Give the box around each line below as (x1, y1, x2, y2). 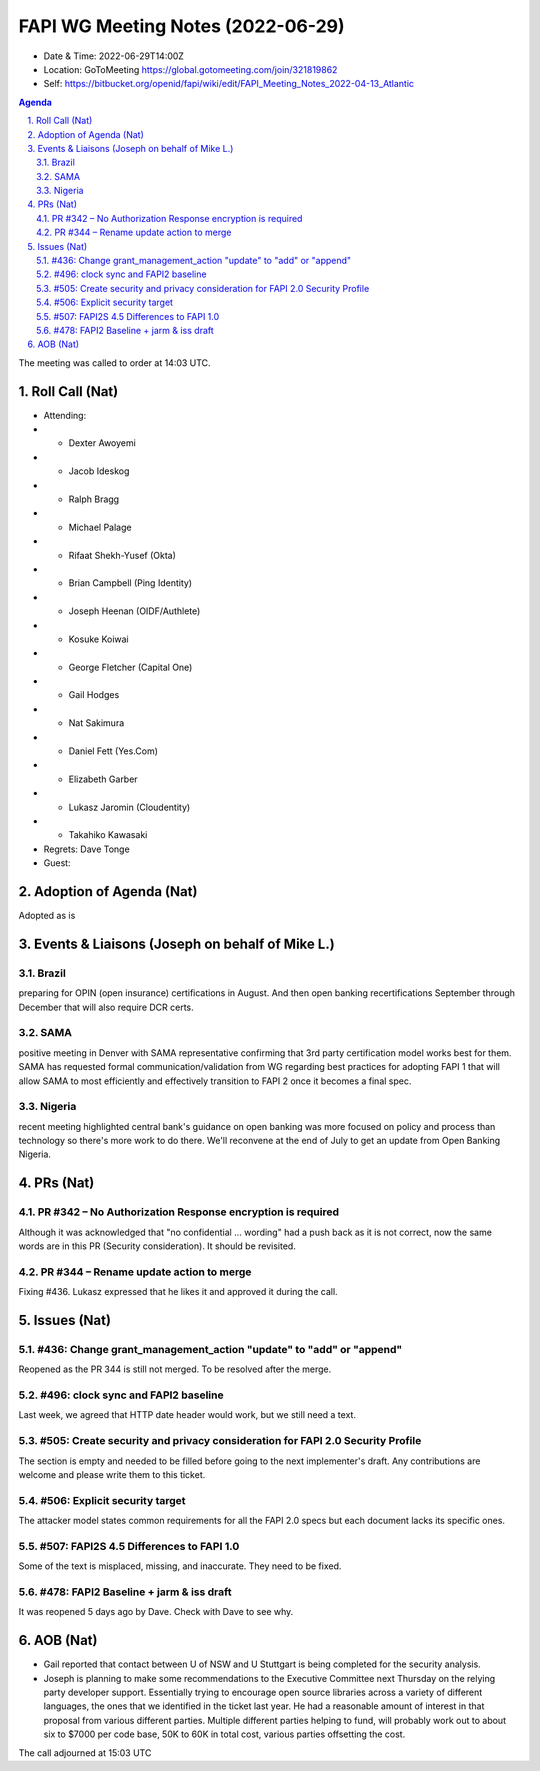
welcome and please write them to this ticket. (18, 1468, 206, 1480)
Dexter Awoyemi (68, 437, 137, 449)
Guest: (43, 857, 71, 869)
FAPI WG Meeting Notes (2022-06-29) (18, 15, 345, 37)
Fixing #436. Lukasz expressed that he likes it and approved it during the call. (18, 1286, 339, 1298)
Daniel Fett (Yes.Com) (68, 745, 159, 757)
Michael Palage (68, 521, 132, 533)
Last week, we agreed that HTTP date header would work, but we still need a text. (18, 1409, 357, 1421)
